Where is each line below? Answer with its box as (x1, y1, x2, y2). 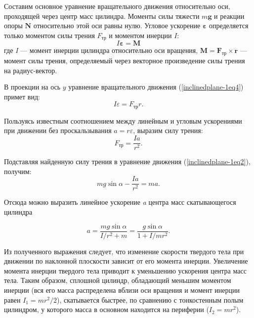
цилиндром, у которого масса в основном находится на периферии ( (4, 304, 209, 315)
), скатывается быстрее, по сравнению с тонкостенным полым (56, 294, 244, 305)
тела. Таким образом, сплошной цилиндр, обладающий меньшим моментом (4, 275, 231, 285)
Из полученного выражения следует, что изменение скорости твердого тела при (4, 246, 244, 256)
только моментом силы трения (4, 30, 95, 40)
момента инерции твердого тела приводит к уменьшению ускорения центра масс (4, 265, 247, 275)
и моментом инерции (109, 30, 172, 40)
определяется (209, 20, 249, 31)
